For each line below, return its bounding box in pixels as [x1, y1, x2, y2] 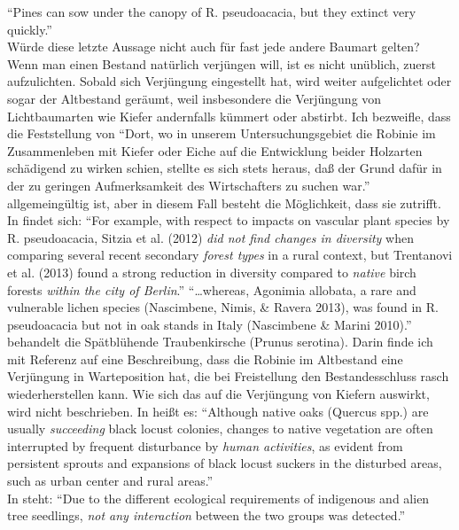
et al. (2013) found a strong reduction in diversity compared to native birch [7, 262, 416, 281]
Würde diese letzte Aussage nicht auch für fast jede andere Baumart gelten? [7, 37, 420, 56]
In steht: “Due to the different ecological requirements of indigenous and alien [7, 488, 430, 507]
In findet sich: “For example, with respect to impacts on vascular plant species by [7, 211, 450, 230]
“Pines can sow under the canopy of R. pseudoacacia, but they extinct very [7, 3, 416, 20]
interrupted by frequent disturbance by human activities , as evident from [7, 436, 403, 455]
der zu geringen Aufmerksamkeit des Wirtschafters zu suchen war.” [7, 175, 370, 194]
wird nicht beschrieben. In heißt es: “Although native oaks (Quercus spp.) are [7, 401, 429, 420]
